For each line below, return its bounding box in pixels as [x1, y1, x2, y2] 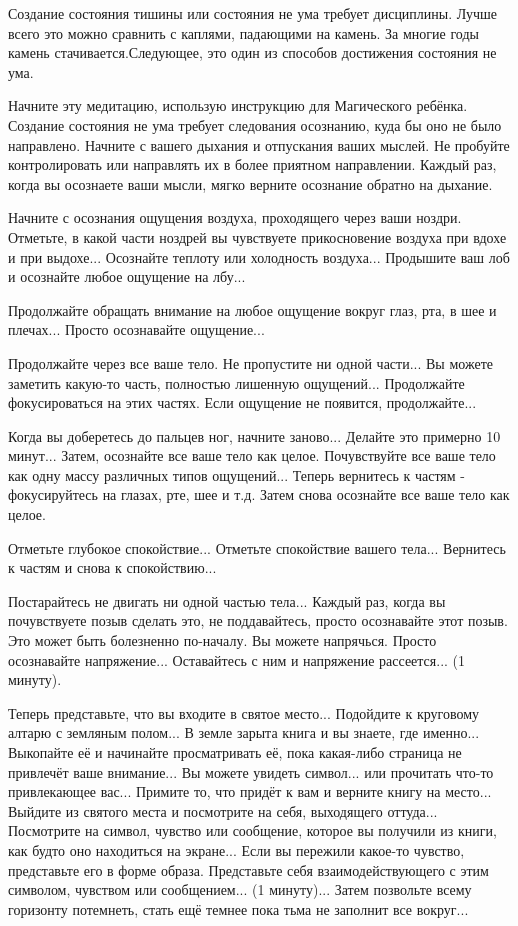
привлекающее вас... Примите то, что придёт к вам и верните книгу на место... [8, 781, 492, 802]
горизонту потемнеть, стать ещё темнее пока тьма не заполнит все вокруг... [8, 898, 469, 919]
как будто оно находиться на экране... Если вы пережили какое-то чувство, [8, 839, 465, 860]
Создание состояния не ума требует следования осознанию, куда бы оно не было [8, 114, 502, 135]
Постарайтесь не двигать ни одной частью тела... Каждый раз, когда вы [8, 590, 446, 611]
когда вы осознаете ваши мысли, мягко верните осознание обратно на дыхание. [8, 173, 493, 194]
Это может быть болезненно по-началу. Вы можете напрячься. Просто [8, 630, 437, 651]
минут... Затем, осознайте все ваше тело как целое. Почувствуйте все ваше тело [8, 445, 496, 466]
